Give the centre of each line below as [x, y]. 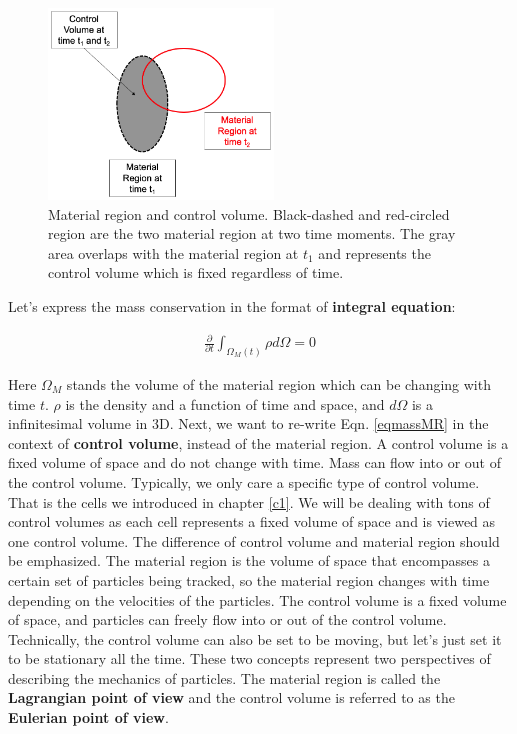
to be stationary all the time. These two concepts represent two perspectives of [249, 658]
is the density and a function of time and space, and [225, 403]
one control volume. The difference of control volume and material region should [254, 540]
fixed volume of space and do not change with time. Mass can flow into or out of [254, 462]
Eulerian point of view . [88, 717]
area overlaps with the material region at [173, 252]
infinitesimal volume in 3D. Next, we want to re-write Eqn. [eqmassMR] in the [248, 423]
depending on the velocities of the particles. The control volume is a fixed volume [257, 599]
